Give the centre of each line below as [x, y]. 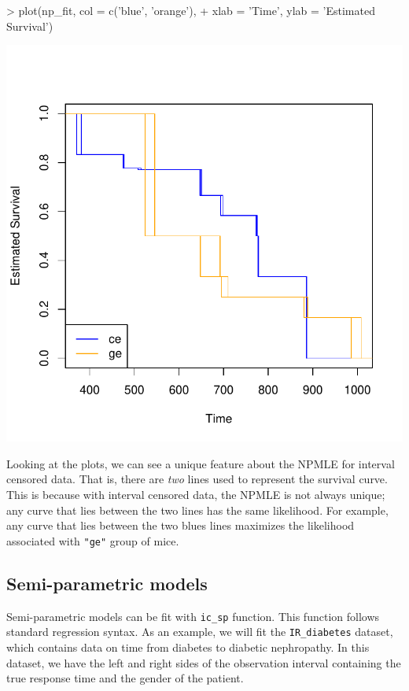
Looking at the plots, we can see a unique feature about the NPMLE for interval [201, 463]
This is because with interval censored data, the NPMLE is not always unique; [196, 494]
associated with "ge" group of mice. [93, 540]
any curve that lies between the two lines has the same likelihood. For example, [197, 510]
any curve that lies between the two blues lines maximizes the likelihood [181, 525]
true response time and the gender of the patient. [125, 678]
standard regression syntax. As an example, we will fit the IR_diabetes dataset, [200, 632]
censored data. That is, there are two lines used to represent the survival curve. [197, 479]
